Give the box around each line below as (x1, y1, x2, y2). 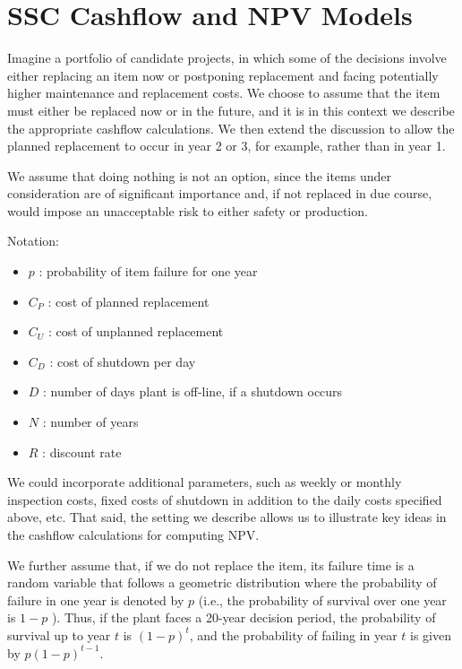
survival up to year (7, 625, 111, 644)
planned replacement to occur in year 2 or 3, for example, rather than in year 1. (7, 136, 446, 155)
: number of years (42, 413, 139, 431)
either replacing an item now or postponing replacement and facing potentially (7, 65, 439, 84)
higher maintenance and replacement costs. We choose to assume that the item (7, 83, 441, 102)
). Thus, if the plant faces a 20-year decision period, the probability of (51, 608, 436, 627)
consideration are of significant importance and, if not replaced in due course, (7, 184, 432, 203)
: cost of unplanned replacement (47, 322, 224, 341)
